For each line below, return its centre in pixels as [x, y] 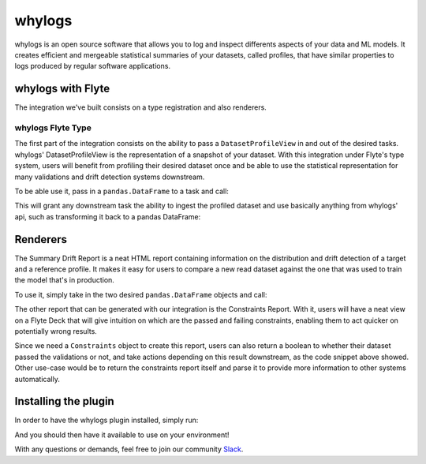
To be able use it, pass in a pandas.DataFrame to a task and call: [121, 191]
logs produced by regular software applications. [93, 66]
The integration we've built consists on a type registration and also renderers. [141, 107]
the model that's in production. [64, 280]
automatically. [37, 379]
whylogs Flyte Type [53, 128]
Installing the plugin [64, 401]
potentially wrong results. [56, 331]
